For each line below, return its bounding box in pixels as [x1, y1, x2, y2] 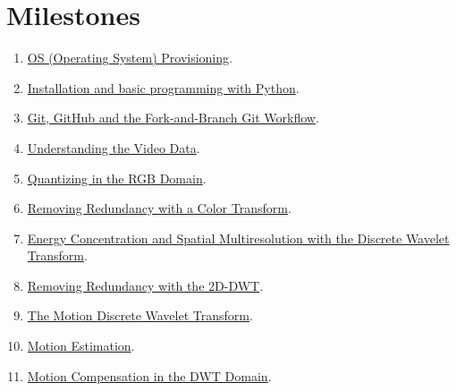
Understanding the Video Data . [27, 138, 200, 157]
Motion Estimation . [27, 336, 135, 355]
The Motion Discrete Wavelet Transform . [27, 306, 253, 325]
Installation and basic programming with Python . [27, 78, 300, 97]
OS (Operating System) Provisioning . [27, 48, 233, 67]
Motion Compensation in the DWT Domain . [27, 366, 272, 385]
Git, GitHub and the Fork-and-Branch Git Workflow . [27, 108, 319, 127]
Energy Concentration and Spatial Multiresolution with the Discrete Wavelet [27, 228, 450, 247]
